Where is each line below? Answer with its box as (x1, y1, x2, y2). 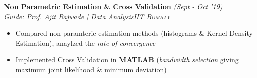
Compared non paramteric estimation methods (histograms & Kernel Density (15, 28, 253, 38)
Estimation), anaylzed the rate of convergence (15, 37, 156, 48)
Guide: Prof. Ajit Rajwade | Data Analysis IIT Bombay (4, 11, 170, 21)
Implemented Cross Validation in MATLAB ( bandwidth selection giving (15, 54, 239, 65)
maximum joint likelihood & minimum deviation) (15, 64, 167, 74)
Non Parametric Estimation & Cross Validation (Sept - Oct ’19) (4, 1, 223, 11)
